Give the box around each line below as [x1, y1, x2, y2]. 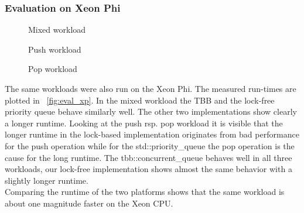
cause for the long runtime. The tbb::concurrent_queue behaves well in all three [5, 151, 292, 163]
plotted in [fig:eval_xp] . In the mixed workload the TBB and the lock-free [5, 94, 275, 106]
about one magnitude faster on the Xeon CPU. [5, 197, 173, 209]
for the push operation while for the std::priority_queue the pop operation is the [5, 139, 295, 152]
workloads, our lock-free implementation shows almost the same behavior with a [5, 163, 292, 175]
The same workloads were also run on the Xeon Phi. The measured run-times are [5, 83, 296, 94]
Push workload [28, 43, 81, 55]
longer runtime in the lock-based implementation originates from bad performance [5, 128, 299, 140]
